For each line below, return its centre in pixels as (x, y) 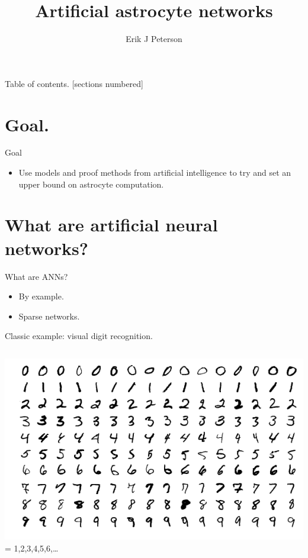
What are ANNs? (36, 276)
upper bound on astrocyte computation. (91, 184)
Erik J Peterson (154, 39)
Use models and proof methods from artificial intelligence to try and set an (155, 172)
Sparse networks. (49, 316)
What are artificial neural (111, 225)
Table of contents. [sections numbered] (74, 83)
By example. (41, 296)
